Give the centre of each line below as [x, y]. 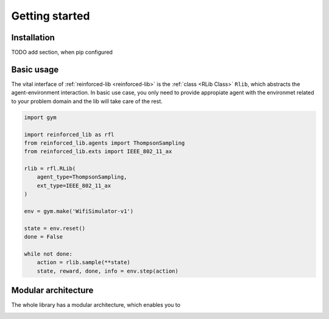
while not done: [48, 254]
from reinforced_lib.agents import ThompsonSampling [104, 143]
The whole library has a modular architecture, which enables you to [96, 305]
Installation [33, 38]
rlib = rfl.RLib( [50, 169]
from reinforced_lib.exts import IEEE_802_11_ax [98, 152]
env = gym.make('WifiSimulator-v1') [79, 211]
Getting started [51, 16]
